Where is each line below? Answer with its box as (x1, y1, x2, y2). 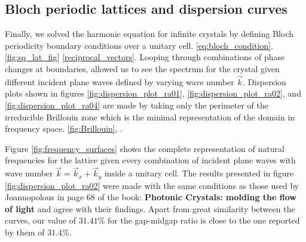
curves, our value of (5, 214, 76, 227)
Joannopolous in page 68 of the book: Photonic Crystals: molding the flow (5, 191, 296, 203)
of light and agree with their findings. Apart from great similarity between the (5, 202, 295, 215)
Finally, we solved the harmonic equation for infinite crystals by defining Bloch (5, 27, 293, 40)
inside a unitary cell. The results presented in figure (104, 167, 294, 179)
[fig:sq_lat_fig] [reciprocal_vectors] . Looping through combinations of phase (5, 51, 285, 63)
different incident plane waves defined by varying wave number (5, 75, 234, 88)
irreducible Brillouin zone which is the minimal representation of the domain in (5, 110, 295, 123)
